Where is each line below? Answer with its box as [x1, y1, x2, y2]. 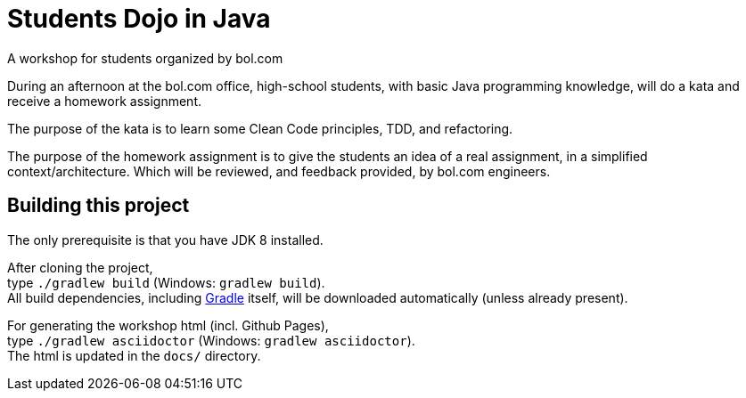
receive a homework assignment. [7, 93, 201, 109]
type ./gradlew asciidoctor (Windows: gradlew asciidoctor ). [7, 332, 415, 348]
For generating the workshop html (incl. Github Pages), [7, 317, 329, 333]
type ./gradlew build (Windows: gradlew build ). [7, 274, 325, 290]
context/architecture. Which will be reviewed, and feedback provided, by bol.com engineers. [7, 163, 551, 179]
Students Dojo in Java [7, 4, 271, 34]
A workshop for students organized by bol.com [7, 50, 283, 66]
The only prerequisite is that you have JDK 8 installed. [7, 231, 324, 248]
